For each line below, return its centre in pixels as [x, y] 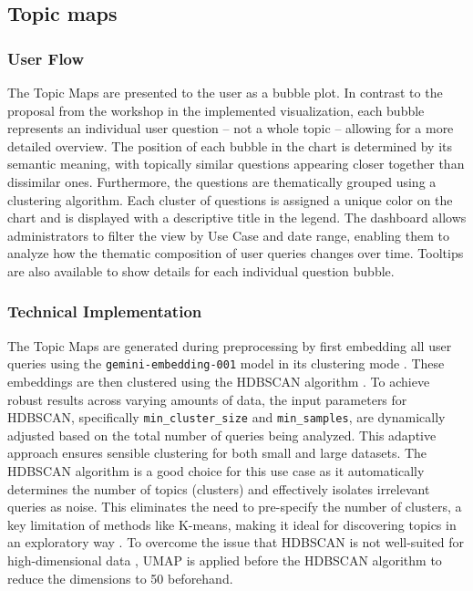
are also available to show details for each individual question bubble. [201, 270]
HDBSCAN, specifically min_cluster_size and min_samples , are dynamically [226, 417]
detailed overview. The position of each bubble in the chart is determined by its [230, 145]
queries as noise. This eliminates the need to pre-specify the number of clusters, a [235, 507]
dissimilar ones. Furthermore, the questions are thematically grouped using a [222, 181]
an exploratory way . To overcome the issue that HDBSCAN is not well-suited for [236, 542]
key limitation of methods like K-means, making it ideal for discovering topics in [232, 524]
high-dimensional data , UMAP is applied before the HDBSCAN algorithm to [225, 560]
